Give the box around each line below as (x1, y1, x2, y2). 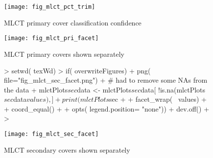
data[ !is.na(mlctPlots (141, 84, 206, 94)
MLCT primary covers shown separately (4, 48, 124, 59)
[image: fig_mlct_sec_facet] (4, 131, 99, 138)
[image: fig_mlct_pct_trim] (4, 3, 95, 10)
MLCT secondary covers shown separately (4, 144, 130, 155)
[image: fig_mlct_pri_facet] (4, 35, 99, 42)
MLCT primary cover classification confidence (4, 17, 142, 27)
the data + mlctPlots (4, 84, 68, 94)
